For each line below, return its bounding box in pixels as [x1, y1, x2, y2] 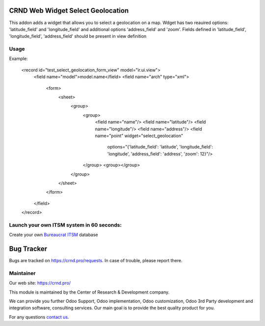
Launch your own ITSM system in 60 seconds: [9, 221, 122, 228]
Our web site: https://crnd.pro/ [9, 280, 71, 286]
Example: [9, 56, 28, 61]
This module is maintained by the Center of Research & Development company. [9, 289, 170, 295]
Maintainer [9, 269, 36, 276]
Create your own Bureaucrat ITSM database [9, 232, 98, 238]
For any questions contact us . [9, 314, 69, 320]
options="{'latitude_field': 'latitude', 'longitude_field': [107, 144, 213, 150]
